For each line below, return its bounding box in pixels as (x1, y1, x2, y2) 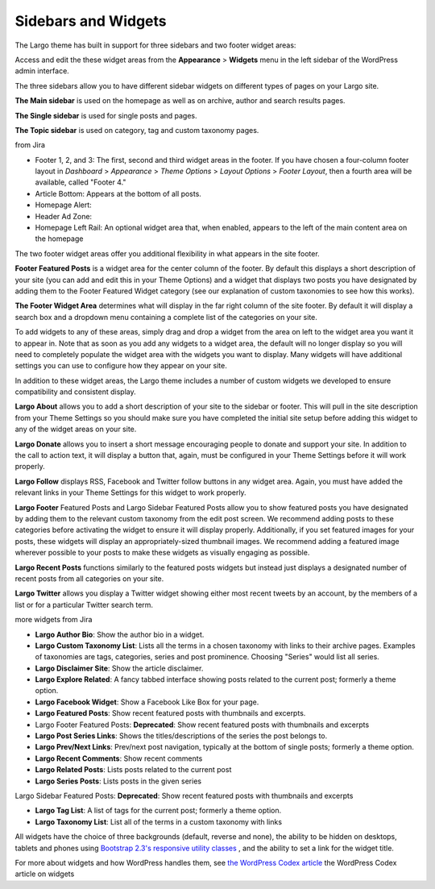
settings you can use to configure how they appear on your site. (14, 361, 227, 371)
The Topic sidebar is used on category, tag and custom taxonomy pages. (14, 125, 259, 135)
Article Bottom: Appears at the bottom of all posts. (35, 189, 201, 198)
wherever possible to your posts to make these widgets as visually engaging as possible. (14, 548, 310, 558)
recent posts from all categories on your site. (14, 573, 164, 584)
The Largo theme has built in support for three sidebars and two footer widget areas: (14, 40, 296, 50)
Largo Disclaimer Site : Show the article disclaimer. (35, 663, 204, 673)
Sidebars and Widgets (14, 12, 167, 30)
